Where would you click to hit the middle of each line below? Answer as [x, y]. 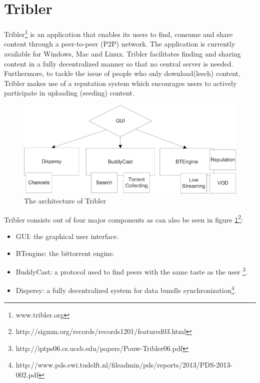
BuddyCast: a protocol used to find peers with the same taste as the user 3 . [132, 271]
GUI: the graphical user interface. [67, 236]
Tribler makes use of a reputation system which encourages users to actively [120, 83]
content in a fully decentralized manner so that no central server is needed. [119, 63]
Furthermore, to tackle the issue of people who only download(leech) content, [122, 73]
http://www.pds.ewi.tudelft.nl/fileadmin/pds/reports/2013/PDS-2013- [124, 365]
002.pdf [27, 374]
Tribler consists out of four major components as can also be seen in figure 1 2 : [123, 218]
